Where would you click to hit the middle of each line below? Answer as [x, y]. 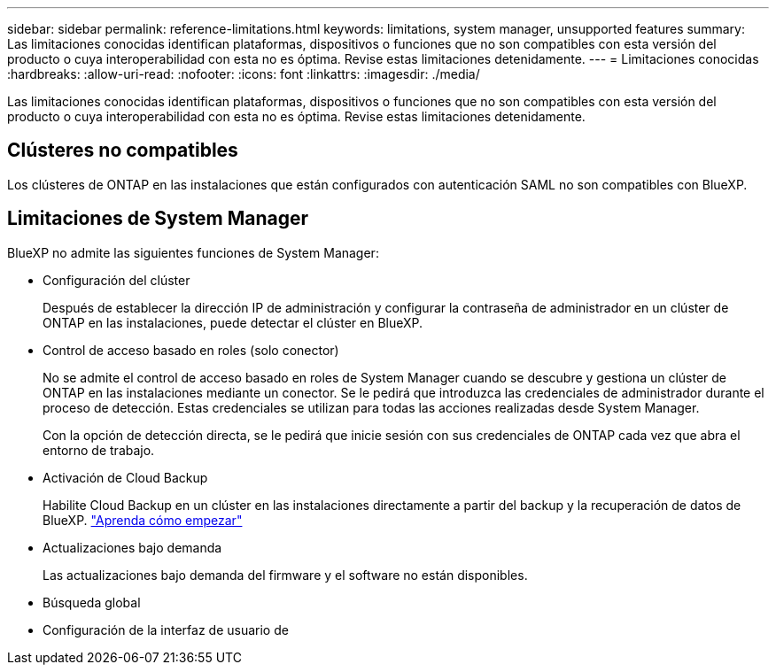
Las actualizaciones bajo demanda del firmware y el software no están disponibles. [285, 575]
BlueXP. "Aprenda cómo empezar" [143, 520]
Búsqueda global [92, 602]
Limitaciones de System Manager [158, 219]
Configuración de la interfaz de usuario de [166, 630]
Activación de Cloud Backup [125, 477]
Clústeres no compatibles [123, 151]
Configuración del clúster [116, 280]
